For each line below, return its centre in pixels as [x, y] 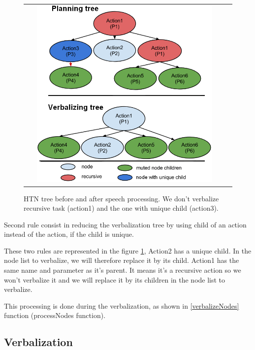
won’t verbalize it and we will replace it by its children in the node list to [115, 279]
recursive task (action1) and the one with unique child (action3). [121, 208]
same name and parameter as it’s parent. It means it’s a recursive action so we [123, 270]
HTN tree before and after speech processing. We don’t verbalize [121, 198]
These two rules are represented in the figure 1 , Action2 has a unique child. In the [128, 250]
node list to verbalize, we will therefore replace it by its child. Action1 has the [122, 260]
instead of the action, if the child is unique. [69, 234]
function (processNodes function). [55, 315]
